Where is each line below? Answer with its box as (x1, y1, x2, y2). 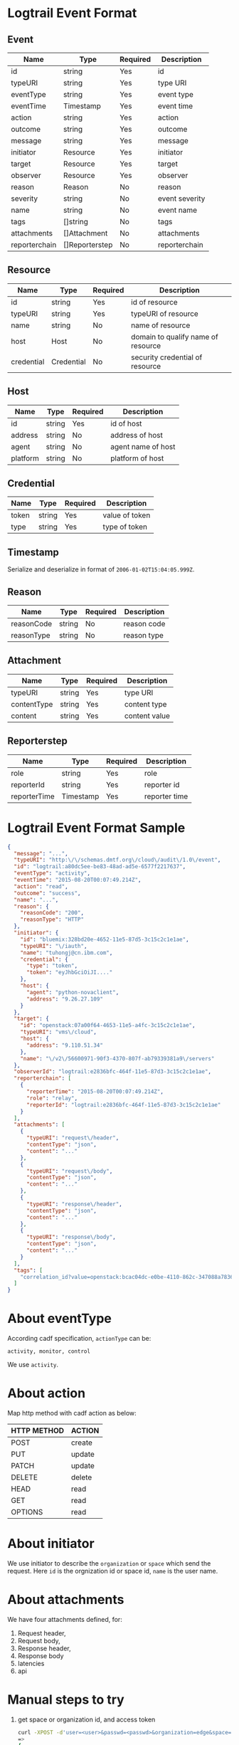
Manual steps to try (7, 1692, 124, 1708)
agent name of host (110, 441, 176, 451)
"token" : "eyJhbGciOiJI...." (26, 969, 113, 976)
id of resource (131, 297, 178, 307)
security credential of (131, 352, 203, 362)
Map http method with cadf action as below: (7, 1409, 137, 1417)
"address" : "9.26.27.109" (26, 995, 103, 1003)
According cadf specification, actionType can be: (7, 1334, 152, 1343)
